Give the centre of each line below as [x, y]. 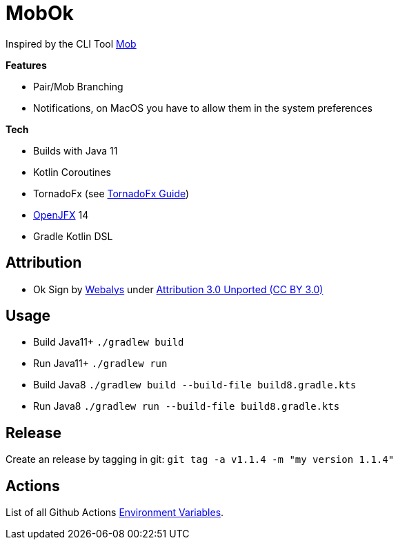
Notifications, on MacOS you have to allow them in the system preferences [203, 108]
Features [26, 65]
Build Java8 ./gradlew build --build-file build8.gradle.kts [195, 385]
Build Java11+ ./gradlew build [109, 342]
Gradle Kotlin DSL [73, 236]
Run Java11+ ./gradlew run [100, 364]
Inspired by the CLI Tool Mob [71, 43]
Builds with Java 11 [76, 150]
